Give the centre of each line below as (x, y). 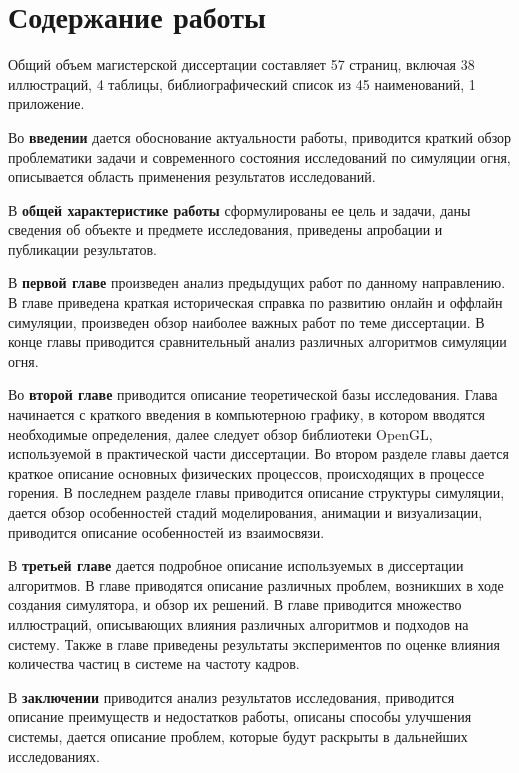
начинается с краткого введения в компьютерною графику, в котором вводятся (246, 414)
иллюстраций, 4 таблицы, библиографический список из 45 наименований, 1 (242, 83)
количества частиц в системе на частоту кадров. (154, 663)
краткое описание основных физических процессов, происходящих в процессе (246, 472)
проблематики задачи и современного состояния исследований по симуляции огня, (259, 156)
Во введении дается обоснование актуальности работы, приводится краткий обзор (260, 136)
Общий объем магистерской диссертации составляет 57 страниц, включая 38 (241, 64)
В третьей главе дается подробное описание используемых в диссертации (236, 565)
